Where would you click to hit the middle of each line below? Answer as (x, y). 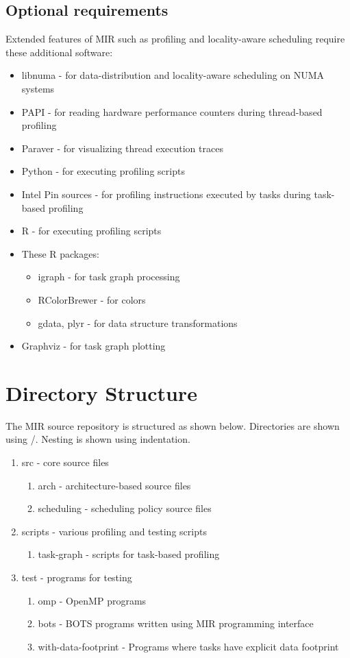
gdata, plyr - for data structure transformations (138, 322)
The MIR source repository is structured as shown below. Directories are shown (173, 425)
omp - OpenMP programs (92, 600)
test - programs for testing (77, 577)
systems (38, 88)
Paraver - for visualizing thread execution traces (122, 148)
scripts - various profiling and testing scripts (114, 531)
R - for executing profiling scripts (91, 231)
